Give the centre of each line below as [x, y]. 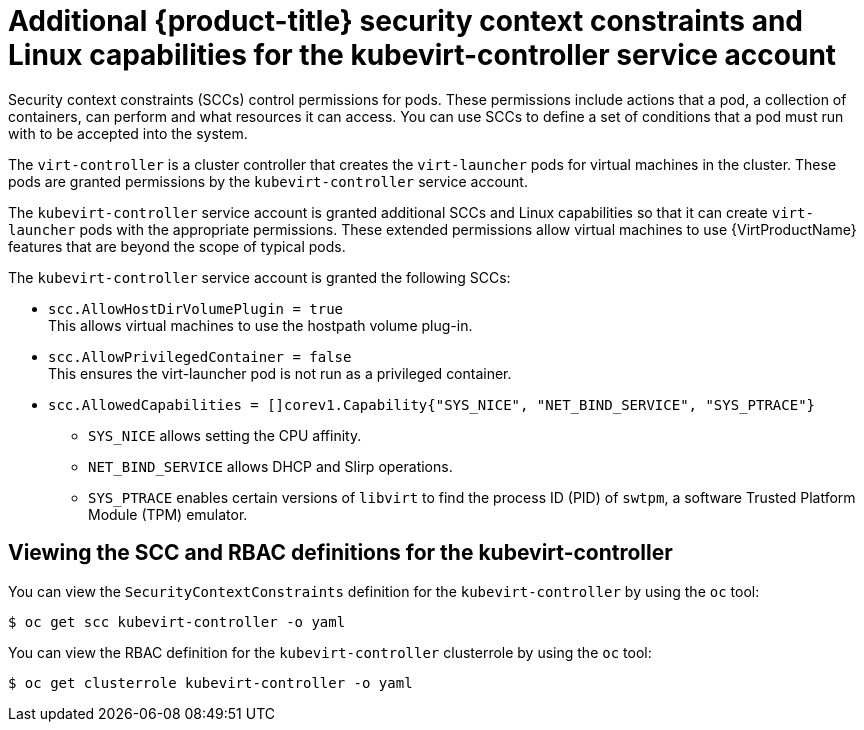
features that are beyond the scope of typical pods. [177, 246]
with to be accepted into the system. [128, 133]
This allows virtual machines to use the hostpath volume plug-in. [260, 325]
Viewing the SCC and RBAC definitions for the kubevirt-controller [340, 553]
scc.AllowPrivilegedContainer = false [200, 356]
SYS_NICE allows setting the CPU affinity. [225, 435]
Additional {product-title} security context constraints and [405, 21]
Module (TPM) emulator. [168, 514]
